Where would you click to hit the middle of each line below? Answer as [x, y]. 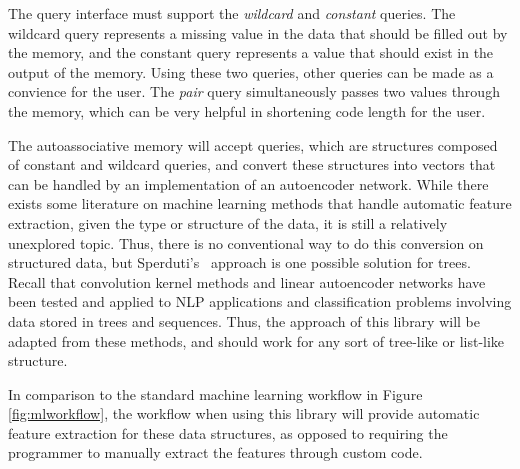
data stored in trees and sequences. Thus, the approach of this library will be [244, 320]
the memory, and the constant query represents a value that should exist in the [251, 52]
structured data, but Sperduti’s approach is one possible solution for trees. [239, 262]
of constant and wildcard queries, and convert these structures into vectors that [252, 164]
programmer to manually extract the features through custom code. [215, 452]
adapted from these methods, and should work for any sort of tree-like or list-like [256, 340]
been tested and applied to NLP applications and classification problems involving [260, 301]
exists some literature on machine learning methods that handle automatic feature [260, 203]
